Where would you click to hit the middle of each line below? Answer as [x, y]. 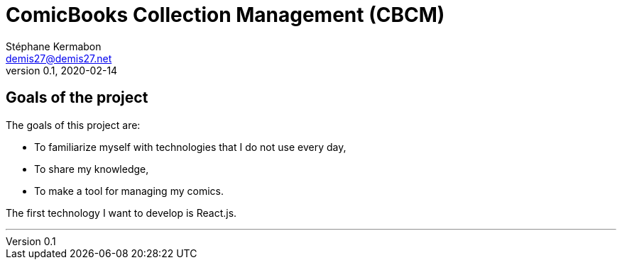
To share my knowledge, [92, 169]
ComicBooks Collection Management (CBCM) [225, 15]
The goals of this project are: [73, 125]
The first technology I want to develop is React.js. [121, 213]
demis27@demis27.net [59, 58]
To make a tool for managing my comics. [129, 191]
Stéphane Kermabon [54, 46]
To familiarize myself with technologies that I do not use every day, [190, 147]
